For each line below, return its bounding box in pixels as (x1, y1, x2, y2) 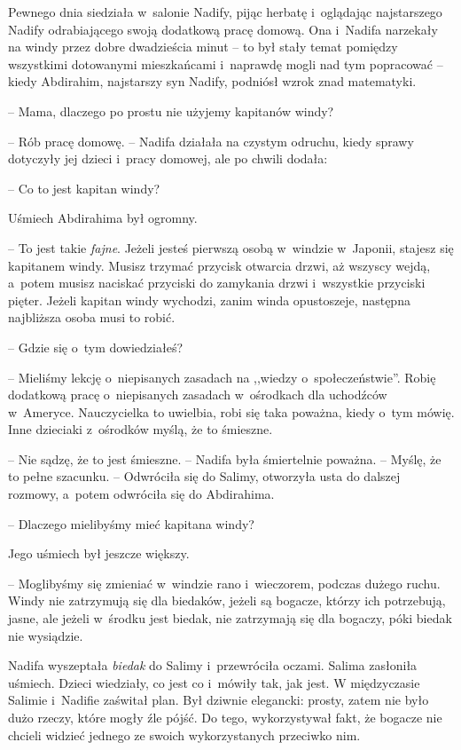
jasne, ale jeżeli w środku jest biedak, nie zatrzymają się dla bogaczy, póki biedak (8, 609, 452, 628)
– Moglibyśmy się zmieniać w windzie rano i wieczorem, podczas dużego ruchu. (8, 573, 441, 592)
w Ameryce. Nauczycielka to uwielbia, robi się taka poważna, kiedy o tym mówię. (8, 402, 455, 421)
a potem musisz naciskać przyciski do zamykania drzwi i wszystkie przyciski (8, 273, 426, 292)
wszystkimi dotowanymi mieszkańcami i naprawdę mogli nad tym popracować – (8, 54, 443, 73)
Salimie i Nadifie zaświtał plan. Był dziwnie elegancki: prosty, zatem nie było (8, 691, 429, 709)
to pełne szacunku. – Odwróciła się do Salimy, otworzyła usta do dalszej (8, 467, 401, 486)
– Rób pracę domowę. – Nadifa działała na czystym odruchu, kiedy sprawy (8, 131, 414, 150)
